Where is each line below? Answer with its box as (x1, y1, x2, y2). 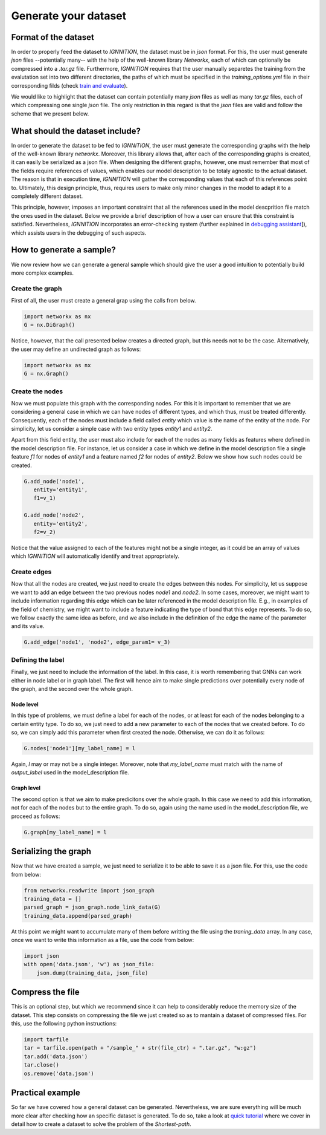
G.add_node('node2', (24, 512, 85, 518)
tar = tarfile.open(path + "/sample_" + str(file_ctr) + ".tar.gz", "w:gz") (24, 1044, 257, 1052)
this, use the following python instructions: (11, 1020, 117, 1027)
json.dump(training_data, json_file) (36, 969, 149, 976)
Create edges (11, 567, 52, 576)
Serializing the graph (11, 846, 92, 857)
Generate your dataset (11, 9, 127, 22)
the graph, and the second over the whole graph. (11, 685, 133, 692)
